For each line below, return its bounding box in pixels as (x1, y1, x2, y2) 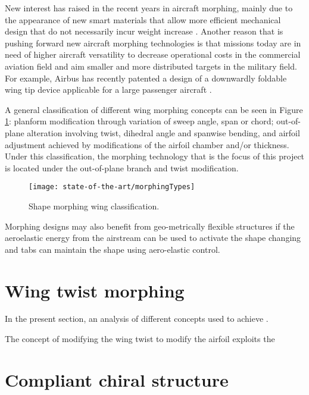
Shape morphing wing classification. (29, 199, 160, 212)
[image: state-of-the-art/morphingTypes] (29, 183, 195, 192)
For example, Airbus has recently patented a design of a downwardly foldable (5, 71, 287, 84)
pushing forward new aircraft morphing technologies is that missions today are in (5, 36, 301, 49)
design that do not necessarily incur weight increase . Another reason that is (5, 25, 283, 37)
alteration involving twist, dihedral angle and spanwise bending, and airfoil (27, 126, 300, 139)
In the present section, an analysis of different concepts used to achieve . (5, 312, 269, 325)
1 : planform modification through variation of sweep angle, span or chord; (5, 115, 274, 127)
